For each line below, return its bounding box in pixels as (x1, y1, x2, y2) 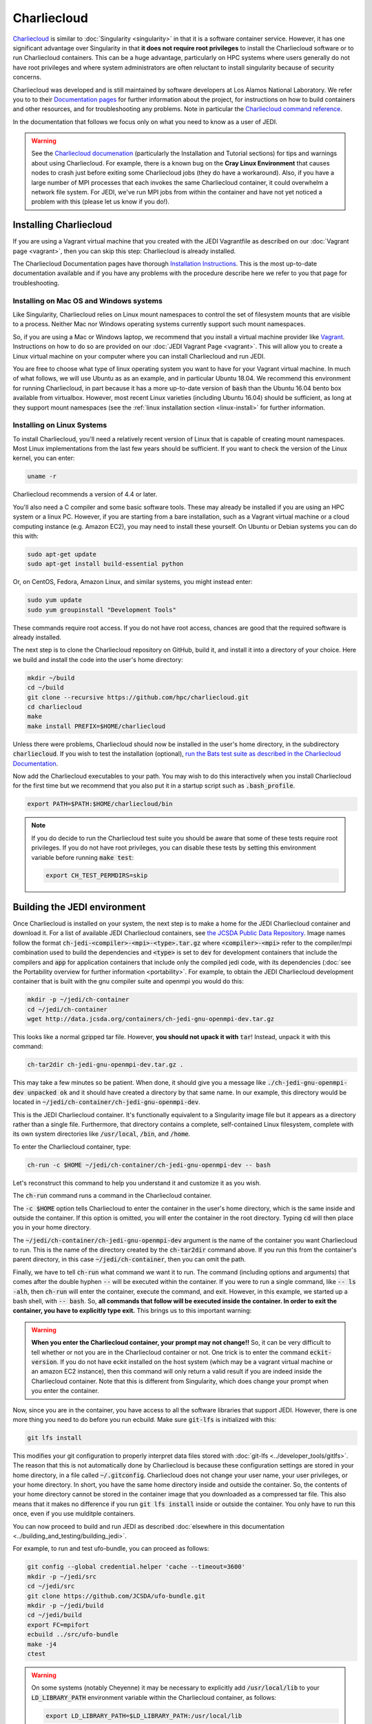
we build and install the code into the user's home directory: (12, 655, 183, 663)
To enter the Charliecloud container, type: (12, 1142, 131, 1151)
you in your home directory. (12, 1223, 92, 1232)
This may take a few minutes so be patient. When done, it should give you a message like (12, 1079, 267, 1087)
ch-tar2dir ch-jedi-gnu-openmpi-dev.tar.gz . (27, 1061, 184, 1069)
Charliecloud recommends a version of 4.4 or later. (12, 490, 158, 499)
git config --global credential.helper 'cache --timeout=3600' (27, 1563, 246, 1571)
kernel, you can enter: (12, 454, 75, 462)
